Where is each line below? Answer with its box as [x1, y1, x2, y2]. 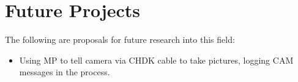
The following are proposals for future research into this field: [5, 33, 235, 46]
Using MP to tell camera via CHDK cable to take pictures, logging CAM [19, 53, 294, 66]
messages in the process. [19, 65, 110, 78]
